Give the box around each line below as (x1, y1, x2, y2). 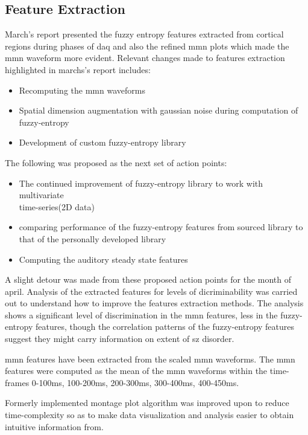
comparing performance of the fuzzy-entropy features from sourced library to (19, 221, 303, 233)
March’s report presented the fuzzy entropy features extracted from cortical (5, 28, 284, 40)
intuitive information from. (5, 420, 104, 433)
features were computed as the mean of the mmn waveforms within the (5, 364, 268, 377)
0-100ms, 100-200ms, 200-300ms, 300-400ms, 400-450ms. (31, 376, 239, 388)
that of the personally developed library (19, 232, 166, 245)
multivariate (19, 188, 64, 201)
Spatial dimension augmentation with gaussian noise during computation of (19, 104, 298, 117)
